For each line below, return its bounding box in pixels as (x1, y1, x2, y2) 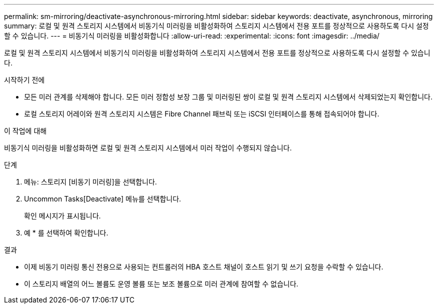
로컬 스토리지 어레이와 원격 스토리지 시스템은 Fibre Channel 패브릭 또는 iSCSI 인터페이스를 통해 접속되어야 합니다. (24, 109, 379, 118)
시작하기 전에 (4, 75, 45, 84)
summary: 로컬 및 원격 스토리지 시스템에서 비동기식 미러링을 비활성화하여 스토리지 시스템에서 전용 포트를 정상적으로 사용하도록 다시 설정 (4, 21, 429, 30)
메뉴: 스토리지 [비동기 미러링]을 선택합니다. (24, 177, 157, 186)
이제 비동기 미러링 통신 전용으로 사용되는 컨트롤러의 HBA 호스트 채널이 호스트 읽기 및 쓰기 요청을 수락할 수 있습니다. (24, 262, 383, 271)
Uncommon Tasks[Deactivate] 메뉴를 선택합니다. (24, 194, 181, 203)
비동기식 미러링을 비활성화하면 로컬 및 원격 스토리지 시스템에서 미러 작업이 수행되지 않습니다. (4, 143, 292, 152)
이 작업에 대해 (4, 126, 47, 135)
